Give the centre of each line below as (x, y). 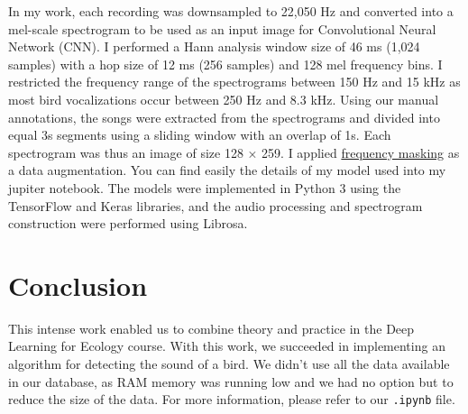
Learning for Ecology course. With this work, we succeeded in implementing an (227, 346)
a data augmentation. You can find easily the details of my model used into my (227, 170)
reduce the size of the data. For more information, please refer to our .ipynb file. (232, 399)
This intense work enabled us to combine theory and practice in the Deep (211, 328)
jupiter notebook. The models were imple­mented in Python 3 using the (205, 187)
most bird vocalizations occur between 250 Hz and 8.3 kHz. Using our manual (224, 99)
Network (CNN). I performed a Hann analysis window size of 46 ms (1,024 (214, 46)
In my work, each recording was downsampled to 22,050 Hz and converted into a (231, 11)
